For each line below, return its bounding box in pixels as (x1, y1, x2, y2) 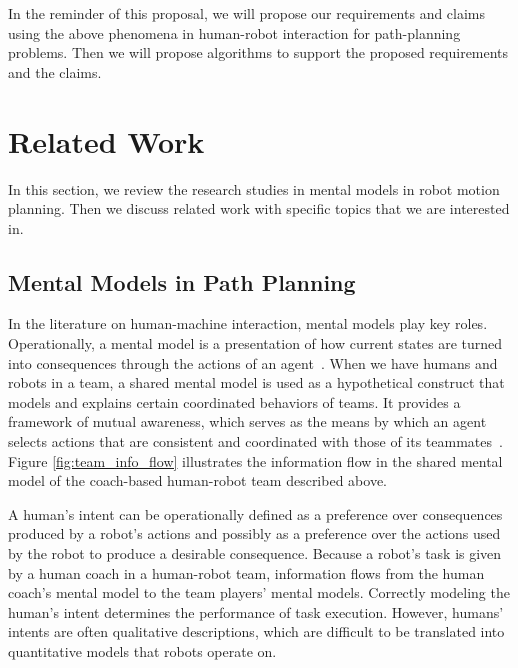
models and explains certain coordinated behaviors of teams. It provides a (8, 391, 461, 412)
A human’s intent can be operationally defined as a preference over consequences (8, 503, 503, 524)
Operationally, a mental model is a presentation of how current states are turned (8, 333, 503, 354)
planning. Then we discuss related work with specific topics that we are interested (8, 198, 510, 219)
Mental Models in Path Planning (8, 266, 356, 297)
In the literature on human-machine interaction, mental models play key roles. (8, 313, 488, 334)
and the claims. (8, 61, 102, 82)
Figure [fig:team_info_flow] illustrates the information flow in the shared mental (8, 450, 503, 471)
